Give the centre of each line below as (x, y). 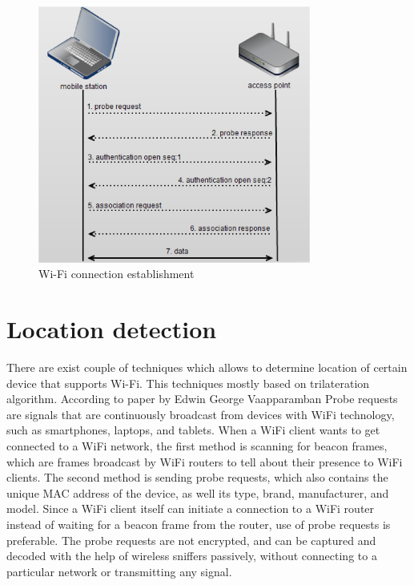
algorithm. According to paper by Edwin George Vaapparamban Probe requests (202, 399)
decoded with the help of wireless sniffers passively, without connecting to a (192, 556)
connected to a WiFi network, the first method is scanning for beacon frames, (197, 445)
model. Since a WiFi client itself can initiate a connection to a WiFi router (191, 508)
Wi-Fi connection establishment (117, 274)
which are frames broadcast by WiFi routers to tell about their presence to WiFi (205, 461)
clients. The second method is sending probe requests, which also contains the (197, 477)
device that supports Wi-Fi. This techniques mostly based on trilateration (188, 383)
